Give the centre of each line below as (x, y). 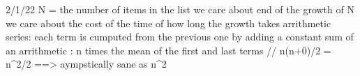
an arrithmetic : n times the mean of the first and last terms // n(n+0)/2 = (168, 50)
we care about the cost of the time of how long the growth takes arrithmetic (168, 23)
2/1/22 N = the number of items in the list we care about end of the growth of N (180, 9)
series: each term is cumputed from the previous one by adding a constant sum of (180, 37)
